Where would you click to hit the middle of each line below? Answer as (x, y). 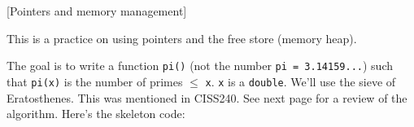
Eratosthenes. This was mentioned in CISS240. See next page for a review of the (207, 97)
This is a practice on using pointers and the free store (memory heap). (182, 38)
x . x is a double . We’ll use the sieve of (301, 81)
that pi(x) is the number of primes (95, 81)
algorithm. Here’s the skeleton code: (96, 114)
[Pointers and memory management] (97, 11)
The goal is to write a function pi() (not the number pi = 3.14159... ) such (200, 66)
